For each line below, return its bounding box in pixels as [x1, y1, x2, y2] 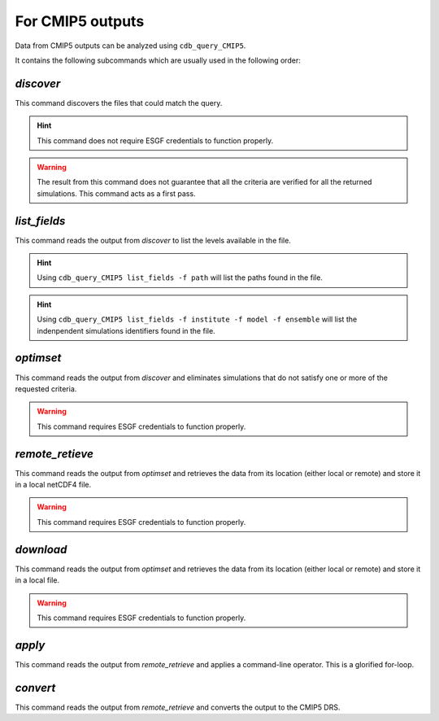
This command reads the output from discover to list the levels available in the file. [15, 235, 292, 245]
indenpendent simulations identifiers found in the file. [37, 326, 215, 335]
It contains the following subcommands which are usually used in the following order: [15, 55, 301, 65]
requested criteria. [15, 383, 77, 394]
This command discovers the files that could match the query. [15, 98, 223, 107]
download [15, 542, 67, 557]
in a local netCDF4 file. [15, 480, 92, 490]
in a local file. [15, 575, 60, 585]
